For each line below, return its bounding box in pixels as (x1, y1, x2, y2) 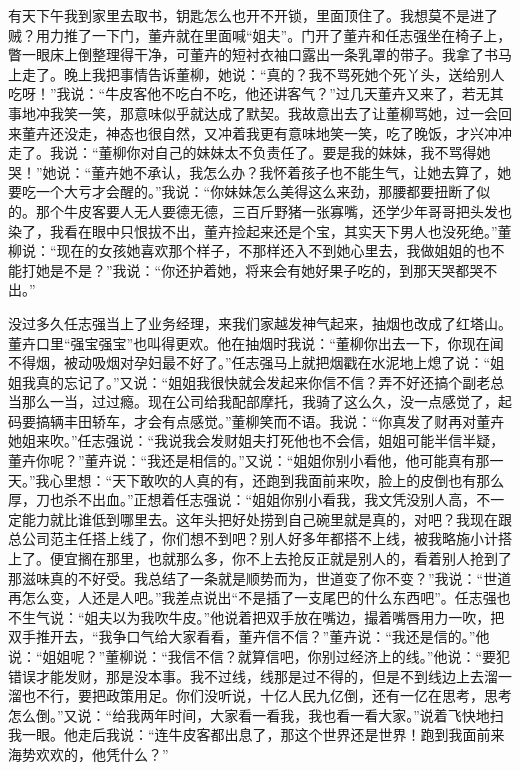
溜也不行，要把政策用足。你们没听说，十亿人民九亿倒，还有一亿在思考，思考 (8, 685, 512, 706)
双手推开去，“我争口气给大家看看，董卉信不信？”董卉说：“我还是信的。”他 (8, 626, 490, 647)
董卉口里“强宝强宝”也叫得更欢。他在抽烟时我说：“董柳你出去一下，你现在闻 (8, 332, 504, 353)
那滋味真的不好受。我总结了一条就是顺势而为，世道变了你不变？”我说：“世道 (8, 567, 512, 588)
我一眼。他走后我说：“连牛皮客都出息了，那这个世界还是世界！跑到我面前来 (8, 724, 505, 745)
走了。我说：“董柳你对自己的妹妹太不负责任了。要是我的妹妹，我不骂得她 (8, 142, 491, 163)
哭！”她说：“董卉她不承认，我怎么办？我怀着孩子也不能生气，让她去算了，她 (8, 161, 512, 182)
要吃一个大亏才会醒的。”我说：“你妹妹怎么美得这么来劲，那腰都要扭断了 (8, 181, 477, 202)
